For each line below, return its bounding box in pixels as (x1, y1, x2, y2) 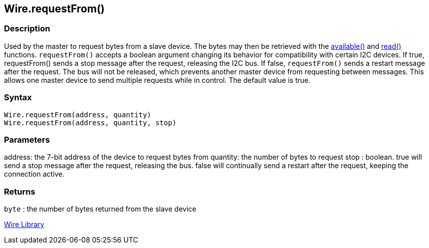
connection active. (4, 170, 65, 179)
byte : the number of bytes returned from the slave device (4, 205, 197, 214)
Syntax (4, 92, 32, 103)
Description (4, 23, 50, 34)
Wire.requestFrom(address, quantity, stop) (4, 118, 177, 127)
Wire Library (4, 220, 44, 229)
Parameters (4, 134, 50, 145)
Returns (4, 186, 35, 197)
